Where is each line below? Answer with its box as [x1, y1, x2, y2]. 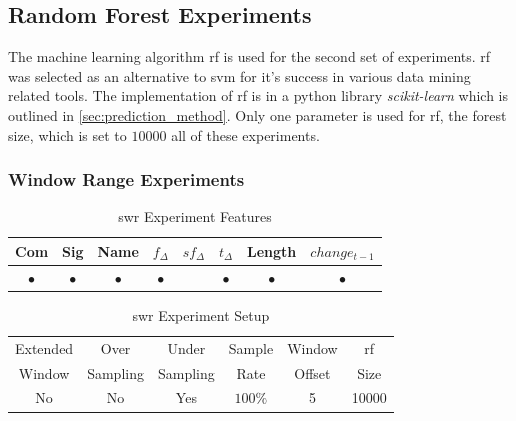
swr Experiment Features [118, 206, 272, 227]
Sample [228, 337, 274, 358]
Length [247, 240, 297, 261]
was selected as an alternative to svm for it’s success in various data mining [8, 65, 471, 86]
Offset [294, 362, 331, 383]
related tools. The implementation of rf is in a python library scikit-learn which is [8, 85, 508, 106]
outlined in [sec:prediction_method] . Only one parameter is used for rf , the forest [8, 104, 507, 125]
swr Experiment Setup [132, 304, 270, 325]
